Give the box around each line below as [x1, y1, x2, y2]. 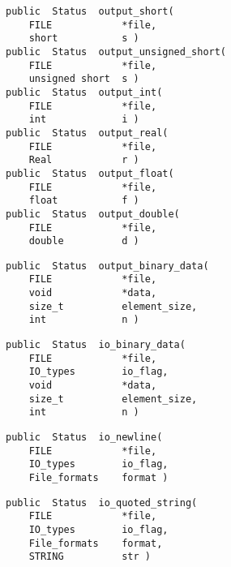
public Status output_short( [6, 6, 174, 17]
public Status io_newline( [6, 432, 163, 444]
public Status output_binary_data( [6, 260, 209, 272]
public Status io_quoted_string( [6, 496, 198, 509]
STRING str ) [28, 551, 151, 563]
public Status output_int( [6, 86, 163, 98]
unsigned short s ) [28, 73, 139, 85]
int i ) [28, 114, 139, 126]
